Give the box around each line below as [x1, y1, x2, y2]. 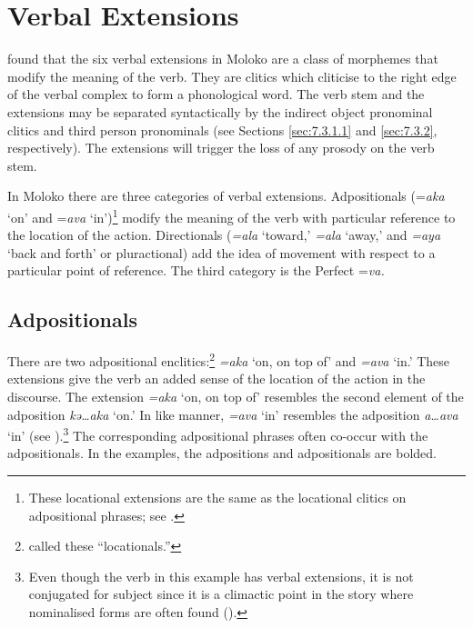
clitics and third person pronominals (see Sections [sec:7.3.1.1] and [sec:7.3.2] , [7, 120, 438, 139]
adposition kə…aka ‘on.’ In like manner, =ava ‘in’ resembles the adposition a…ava [7, 404, 458, 424]
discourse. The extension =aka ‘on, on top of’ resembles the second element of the [7, 386, 464, 405]
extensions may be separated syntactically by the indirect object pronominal [7, 102, 433, 121]
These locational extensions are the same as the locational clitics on [28, 487, 407, 506]
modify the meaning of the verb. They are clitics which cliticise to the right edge [7, 66, 457, 85]
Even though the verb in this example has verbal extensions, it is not [28, 566, 414, 585]
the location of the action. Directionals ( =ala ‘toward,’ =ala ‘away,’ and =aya [7, 225, 441, 244]
